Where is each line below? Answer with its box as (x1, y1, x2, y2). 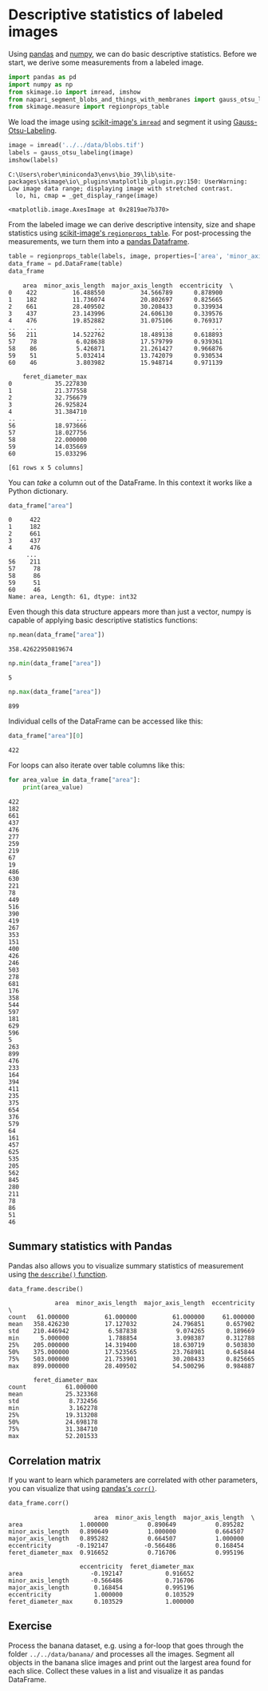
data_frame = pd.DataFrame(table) (8, 259, 124, 267)
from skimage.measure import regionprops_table (8, 102, 170, 111)
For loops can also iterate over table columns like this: (8, 760, 185, 770)
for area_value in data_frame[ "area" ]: (8, 775, 141, 783)
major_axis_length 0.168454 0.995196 (8, 1584, 195, 1592)
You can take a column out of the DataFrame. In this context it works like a (8, 478, 253, 487)
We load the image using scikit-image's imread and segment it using (8, 118, 232, 127)
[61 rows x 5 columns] (8, 463, 84, 471)
